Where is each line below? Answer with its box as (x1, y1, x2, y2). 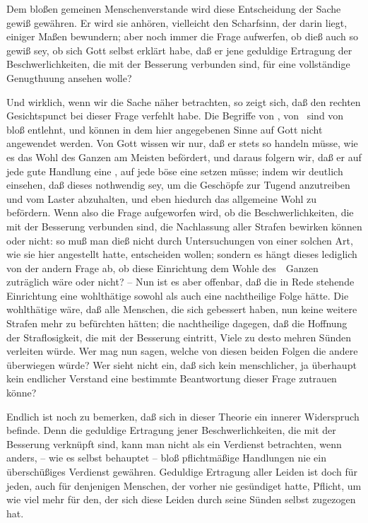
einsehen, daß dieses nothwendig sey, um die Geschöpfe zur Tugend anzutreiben (6, 177, 350, 192)
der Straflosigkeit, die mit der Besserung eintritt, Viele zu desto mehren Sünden (6, 329, 352, 344)
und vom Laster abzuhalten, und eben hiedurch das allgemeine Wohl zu (6, 191, 317, 206)
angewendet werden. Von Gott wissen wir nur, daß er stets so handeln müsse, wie (6, 136, 358, 151)
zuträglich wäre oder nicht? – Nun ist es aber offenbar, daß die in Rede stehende (6, 274, 355, 289)
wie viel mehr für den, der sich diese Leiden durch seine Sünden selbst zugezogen (6, 492, 356, 507)
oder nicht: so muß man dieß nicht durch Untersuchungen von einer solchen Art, (6, 233, 353, 247)
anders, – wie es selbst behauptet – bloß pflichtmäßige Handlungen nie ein (6, 450, 327, 465)
